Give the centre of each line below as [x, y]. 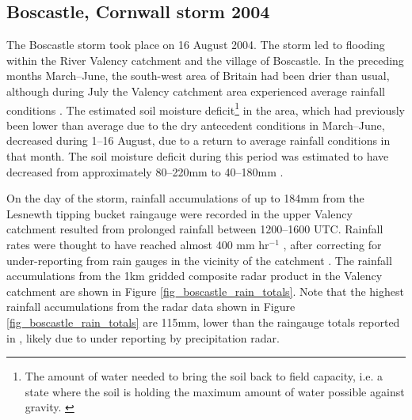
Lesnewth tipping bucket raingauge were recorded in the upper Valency [179, 213]
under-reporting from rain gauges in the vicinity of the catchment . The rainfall [199, 260]
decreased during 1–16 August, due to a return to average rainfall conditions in [198, 140]
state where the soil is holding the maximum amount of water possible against [215, 391]
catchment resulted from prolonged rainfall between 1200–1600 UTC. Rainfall [195, 229]
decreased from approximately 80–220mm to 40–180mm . [145, 171]
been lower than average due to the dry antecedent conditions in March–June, [196, 125]
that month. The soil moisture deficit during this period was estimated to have [198, 156]
